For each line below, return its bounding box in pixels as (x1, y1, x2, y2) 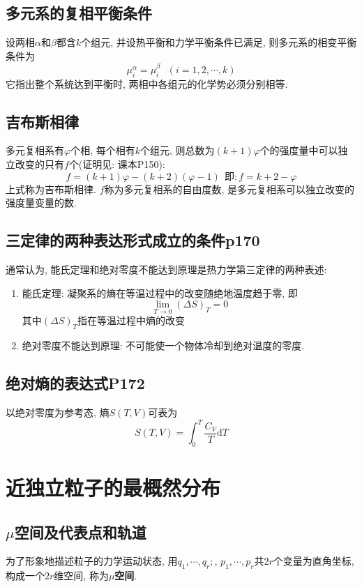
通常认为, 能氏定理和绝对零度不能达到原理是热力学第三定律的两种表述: (6, 262, 327, 276)
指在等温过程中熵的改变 (77, 313, 186, 328)
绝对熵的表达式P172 (6, 372, 145, 394)
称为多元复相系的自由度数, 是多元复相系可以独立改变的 (104, 181, 354, 196)
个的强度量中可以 (259, 143, 338, 158)
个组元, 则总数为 (140, 143, 215, 158)
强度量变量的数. (6, 195, 77, 210)
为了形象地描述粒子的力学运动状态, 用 (6, 554, 178, 568)
